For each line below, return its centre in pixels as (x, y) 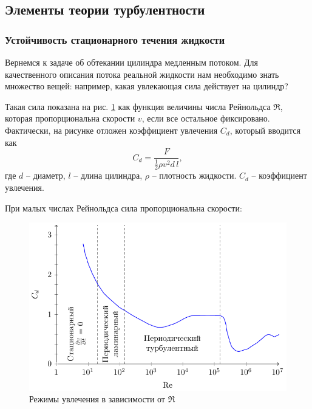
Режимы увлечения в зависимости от (97, 399)
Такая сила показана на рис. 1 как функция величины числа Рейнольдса (138, 106)
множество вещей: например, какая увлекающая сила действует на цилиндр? (147, 86)
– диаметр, (46, 175)
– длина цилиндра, (108, 175)
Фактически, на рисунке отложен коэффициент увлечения (111, 130)
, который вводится (265, 130)
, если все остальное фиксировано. (206, 118)
